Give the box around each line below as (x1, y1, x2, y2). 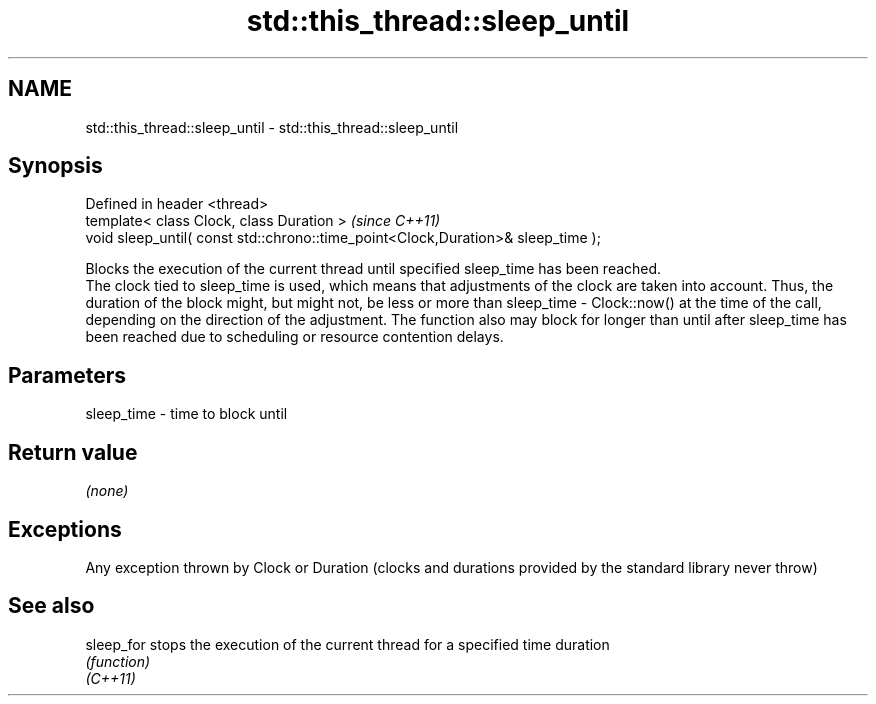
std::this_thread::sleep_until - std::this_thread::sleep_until (85, 118, 459, 136)
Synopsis (8, 153, 103, 179)
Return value (8, 439, 138, 465)
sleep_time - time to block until (85, 405, 288, 423)
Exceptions (8, 516, 122, 542)
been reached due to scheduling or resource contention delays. (85, 328, 504, 346)
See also (8, 593, 95, 619)
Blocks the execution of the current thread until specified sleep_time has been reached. (85, 260, 662, 278)
